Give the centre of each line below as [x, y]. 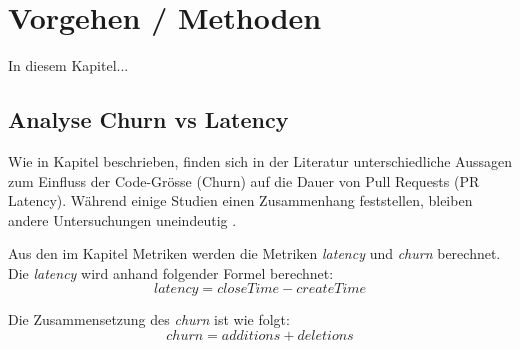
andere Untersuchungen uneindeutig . [122, 219]
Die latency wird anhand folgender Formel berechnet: [171, 272]
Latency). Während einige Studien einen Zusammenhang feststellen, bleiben [240, 200]
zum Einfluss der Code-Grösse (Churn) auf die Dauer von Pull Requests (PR [244, 180]
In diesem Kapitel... [68, 65]
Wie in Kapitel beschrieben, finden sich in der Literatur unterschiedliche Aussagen [260, 160]
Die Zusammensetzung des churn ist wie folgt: [149, 319]
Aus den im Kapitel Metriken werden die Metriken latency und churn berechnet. [254, 253]
